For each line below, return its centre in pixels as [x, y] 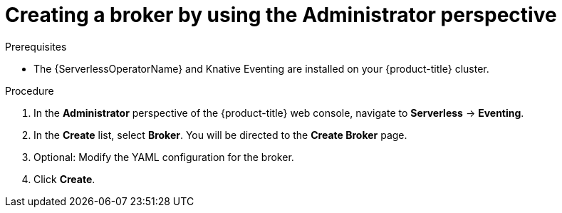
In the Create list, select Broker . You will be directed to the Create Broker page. [220, 135]
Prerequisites [36, 46]
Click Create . [64, 179]
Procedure [30, 90]
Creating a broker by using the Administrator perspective [281, 15]
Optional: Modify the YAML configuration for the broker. [164, 157]
